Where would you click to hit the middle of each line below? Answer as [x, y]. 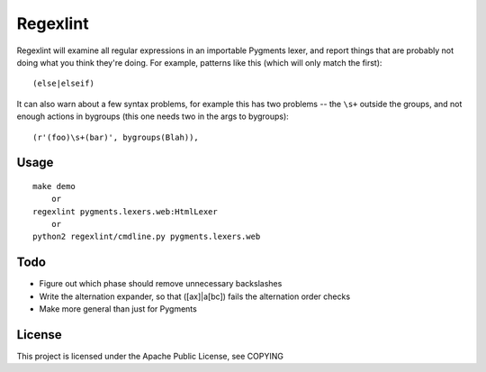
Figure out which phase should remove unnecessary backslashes [161, 284]
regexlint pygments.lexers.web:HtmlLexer [125, 211]
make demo [54, 186]
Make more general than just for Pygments [118, 309]
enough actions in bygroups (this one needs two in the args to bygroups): [153, 116]
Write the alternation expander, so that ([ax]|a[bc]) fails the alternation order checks [195, 296]
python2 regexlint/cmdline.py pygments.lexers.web [147, 237]
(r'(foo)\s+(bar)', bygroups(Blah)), [116, 137]
